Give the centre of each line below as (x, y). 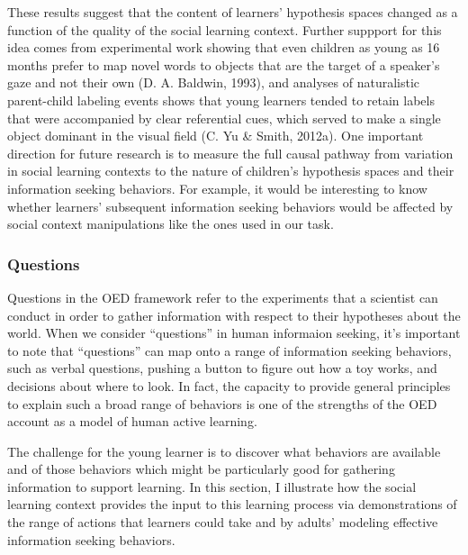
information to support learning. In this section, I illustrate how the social (212, 486)
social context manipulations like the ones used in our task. (171, 224)
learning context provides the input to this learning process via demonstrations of (232, 504)
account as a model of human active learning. (132, 421)
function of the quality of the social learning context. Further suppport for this (225, 29)
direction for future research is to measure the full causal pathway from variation (230, 153)
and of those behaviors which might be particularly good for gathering (201, 469)
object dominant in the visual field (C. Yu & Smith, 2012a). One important (216, 136)
